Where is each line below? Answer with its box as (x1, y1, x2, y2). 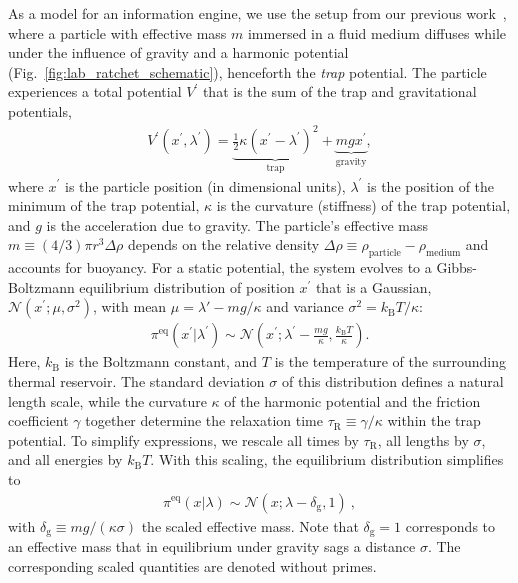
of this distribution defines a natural (281, 370, 504, 391)
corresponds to (405, 515, 496, 536)
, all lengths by (377, 429, 469, 450)
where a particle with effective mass (8, 22, 227, 43)
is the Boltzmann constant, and (64, 351, 258, 372)
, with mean (93, 296, 167, 317)
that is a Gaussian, (315, 276, 432, 297)
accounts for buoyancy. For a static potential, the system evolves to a (8, 257, 432, 278)
